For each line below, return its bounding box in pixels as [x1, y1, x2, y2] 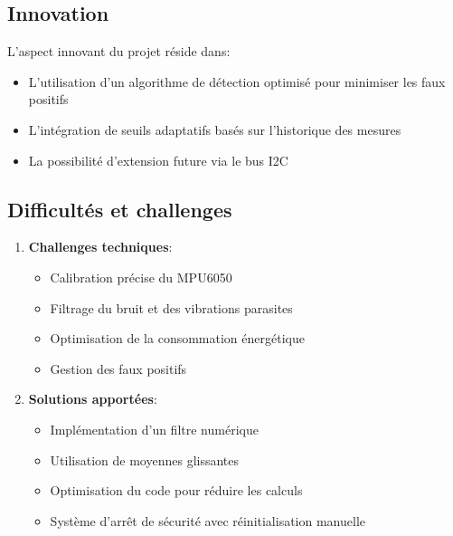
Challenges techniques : [28, 237, 173, 256]
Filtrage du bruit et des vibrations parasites [50, 298, 293, 317]
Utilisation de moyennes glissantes [50, 450, 240, 469]
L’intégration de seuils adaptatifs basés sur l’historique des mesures [28, 120, 401, 139]
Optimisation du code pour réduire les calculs [50, 481, 303, 500]
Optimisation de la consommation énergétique [50, 329, 305, 348]
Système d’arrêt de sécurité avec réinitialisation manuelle [50, 511, 366, 530]
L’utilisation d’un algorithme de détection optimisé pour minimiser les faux [28, 72, 446, 91]
